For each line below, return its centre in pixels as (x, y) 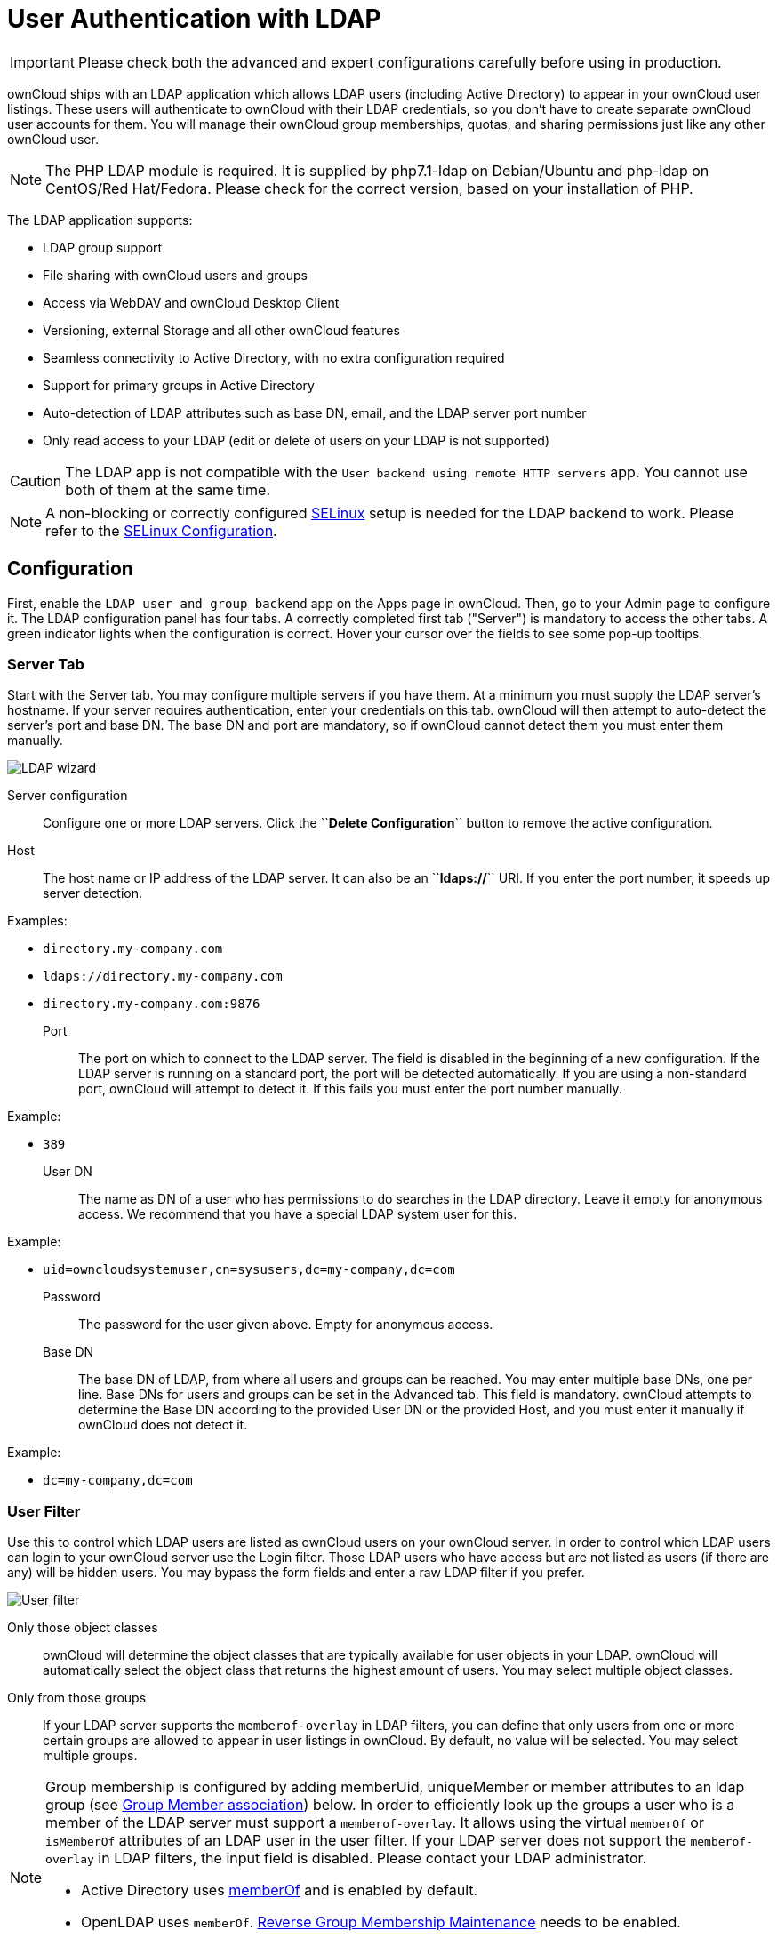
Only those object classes (83, 1628)
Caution (36, 480)
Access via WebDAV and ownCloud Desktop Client (191, 302)
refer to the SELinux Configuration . (161, 530)
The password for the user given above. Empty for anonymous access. (286, 1325)
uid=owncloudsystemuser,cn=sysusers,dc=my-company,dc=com (249, 1270)
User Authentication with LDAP (194, 19)
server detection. (93, 893)
